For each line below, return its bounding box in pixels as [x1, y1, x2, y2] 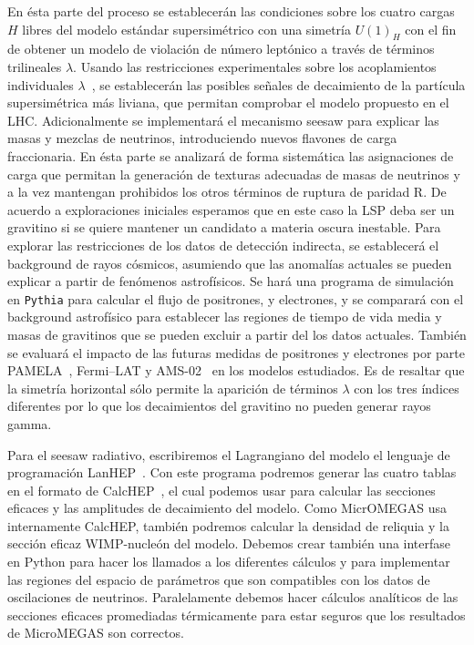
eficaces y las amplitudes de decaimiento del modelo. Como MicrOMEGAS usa [7, 498, 448, 517]
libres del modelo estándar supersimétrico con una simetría [22, 19, 351, 38]
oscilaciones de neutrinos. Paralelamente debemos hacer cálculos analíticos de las [7, 588, 459, 607]
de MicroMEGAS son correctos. [7, 623, 184, 642]
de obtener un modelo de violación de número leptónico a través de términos [7, 39, 435, 58]
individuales [7, 75, 74, 94]
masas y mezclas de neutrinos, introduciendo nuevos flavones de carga [7, 128, 397, 148]
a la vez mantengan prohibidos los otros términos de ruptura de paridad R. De [7, 182, 447, 201]
